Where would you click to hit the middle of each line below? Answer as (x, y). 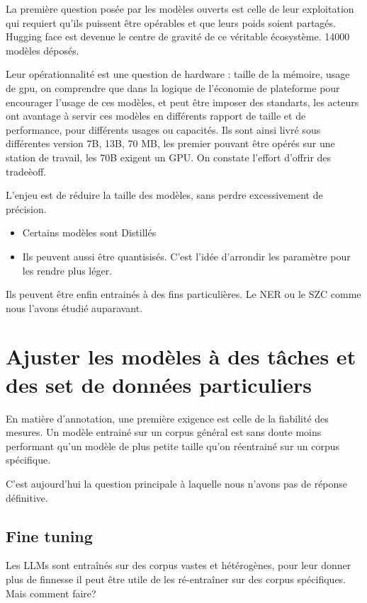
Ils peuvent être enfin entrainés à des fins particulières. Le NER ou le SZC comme (183, 294)
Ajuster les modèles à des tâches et (181, 356)
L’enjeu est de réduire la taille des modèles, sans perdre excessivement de (164, 195)
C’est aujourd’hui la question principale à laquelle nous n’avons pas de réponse (177, 483)
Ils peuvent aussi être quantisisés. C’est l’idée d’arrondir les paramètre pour (186, 256)
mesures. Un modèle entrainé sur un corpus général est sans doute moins (164, 432)
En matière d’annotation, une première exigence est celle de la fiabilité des (167, 418)
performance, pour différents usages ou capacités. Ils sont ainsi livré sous (163, 129)
